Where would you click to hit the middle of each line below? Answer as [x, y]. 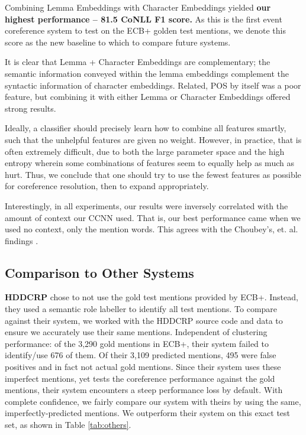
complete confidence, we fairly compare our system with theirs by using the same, [153, 401]
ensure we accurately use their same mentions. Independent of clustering [136, 332]
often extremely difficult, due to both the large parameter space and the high [145, 151]
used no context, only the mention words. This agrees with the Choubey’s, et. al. [152, 229]
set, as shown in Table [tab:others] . [68, 425]
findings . [22, 240]
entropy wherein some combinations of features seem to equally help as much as [149, 163]
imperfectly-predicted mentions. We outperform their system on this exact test [148, 413]
